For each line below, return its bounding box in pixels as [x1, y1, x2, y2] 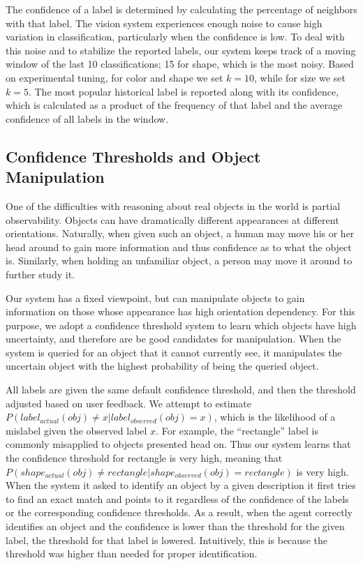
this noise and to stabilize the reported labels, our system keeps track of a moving [6, 43, 356, 57]
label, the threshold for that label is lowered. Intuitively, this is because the [6, 532, 327, 547]
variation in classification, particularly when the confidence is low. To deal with [6, 29, 345, 44]
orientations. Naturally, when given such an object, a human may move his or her [6, 226, 355, 241]
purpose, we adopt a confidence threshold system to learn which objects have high [6, 317, 357, 332]
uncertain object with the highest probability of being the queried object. [6, 359, 319, 373]
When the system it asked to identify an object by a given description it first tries [6, 478, 356, 492]
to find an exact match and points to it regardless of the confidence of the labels [6, 491, 349, 506]
